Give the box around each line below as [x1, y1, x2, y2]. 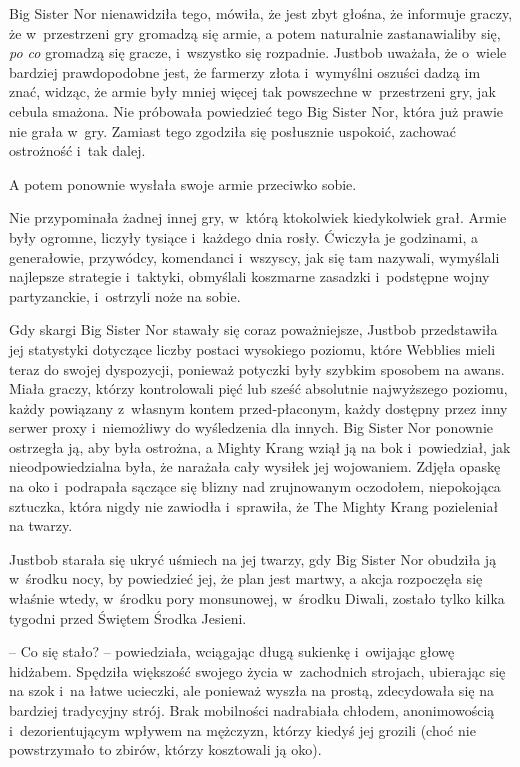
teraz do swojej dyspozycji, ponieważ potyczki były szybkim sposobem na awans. [9, 358, 505, 379]
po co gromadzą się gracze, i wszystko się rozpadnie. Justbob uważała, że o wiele [9, 42, 507, 63]
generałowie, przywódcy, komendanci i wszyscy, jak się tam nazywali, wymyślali [9, 246, 500, 267]
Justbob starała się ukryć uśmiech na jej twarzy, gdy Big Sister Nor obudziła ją [9, 548, 497, 569]
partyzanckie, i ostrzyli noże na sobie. [9, 285, 241, 306]
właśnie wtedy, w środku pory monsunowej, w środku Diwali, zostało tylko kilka [9, 588, 505, 609]
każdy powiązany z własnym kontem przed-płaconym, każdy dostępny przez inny [9, 397, 508, 418]
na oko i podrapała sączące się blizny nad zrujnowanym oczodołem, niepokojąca [9, 476, 501, 497]
